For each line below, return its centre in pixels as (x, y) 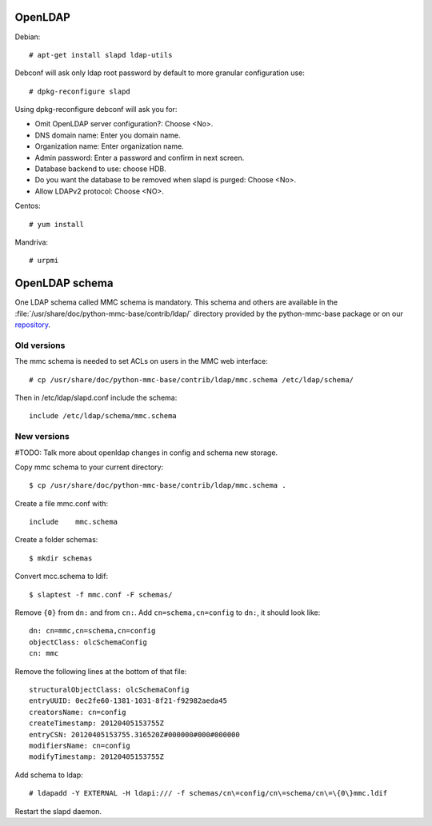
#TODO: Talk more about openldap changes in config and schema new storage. (146, 453)
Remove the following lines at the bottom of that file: (101, 671)
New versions (42, 437)
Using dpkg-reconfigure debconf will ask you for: (96, 110)
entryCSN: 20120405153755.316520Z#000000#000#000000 (134, 734)
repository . (33, 325)
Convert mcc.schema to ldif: (61, 577)
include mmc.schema (74, 522)
